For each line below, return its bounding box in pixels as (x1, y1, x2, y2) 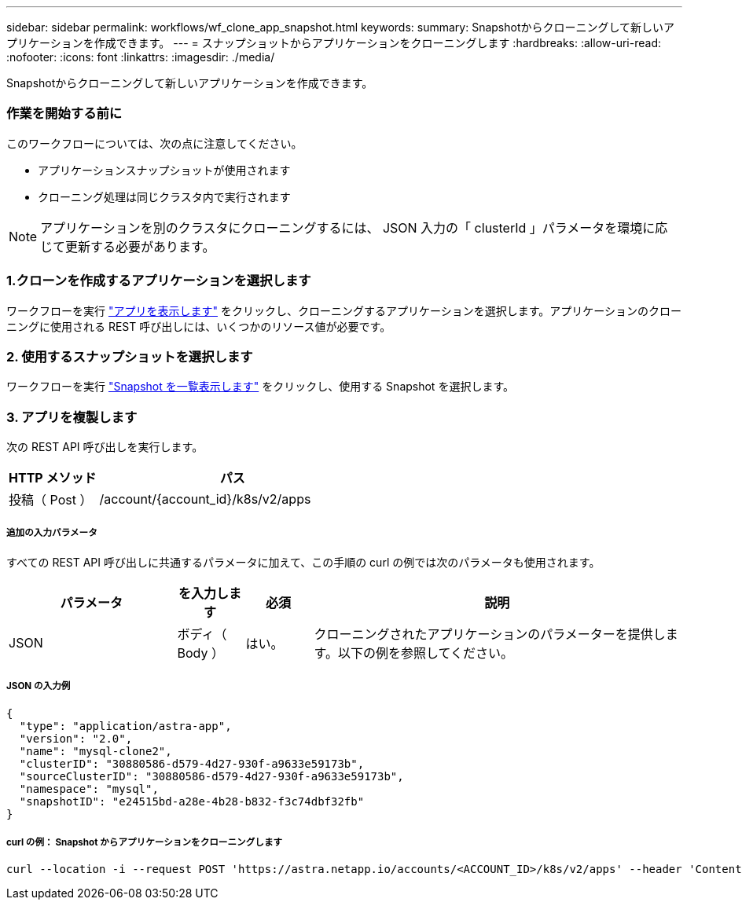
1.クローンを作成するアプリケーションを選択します (6, 273, 311, 289)
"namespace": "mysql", (19, 782, 159, 795)
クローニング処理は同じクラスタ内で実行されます (38, 189, 291, 204)
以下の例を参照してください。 (337, 644, 513, 661)
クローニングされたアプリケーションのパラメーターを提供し (314, 625, 666, 642)
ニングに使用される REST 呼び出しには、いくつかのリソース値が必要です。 (6, 319, 391, 333)
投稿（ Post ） (9, 492, 93, 508)
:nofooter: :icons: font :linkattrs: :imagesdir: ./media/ (6, 50, 275, 64)
